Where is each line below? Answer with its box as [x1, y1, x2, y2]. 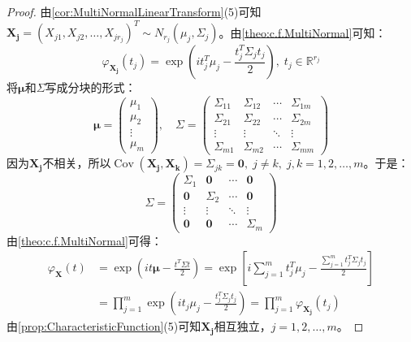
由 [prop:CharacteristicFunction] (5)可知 [6, 318, 201, 335]
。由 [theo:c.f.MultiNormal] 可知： [218, 24, 387, 41]
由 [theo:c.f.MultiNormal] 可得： [6, 232, 162, 249]
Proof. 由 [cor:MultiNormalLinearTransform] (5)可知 [6, 3, 262, 19]
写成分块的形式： [45, 79, 136, 96]
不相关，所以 [42, 154, 111, 171]
